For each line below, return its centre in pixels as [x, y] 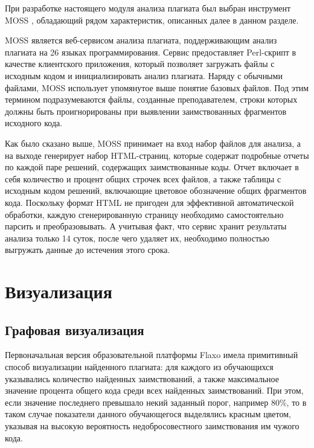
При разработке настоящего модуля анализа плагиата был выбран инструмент [148, 8]
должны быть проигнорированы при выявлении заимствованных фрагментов [146, 111]
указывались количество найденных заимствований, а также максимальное [142, 378]
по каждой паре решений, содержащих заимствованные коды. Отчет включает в [152, 167]
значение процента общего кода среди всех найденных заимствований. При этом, [154, 390]
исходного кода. [34, 123]
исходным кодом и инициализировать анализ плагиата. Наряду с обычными [144, 75]
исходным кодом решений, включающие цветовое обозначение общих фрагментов [156, 190]
